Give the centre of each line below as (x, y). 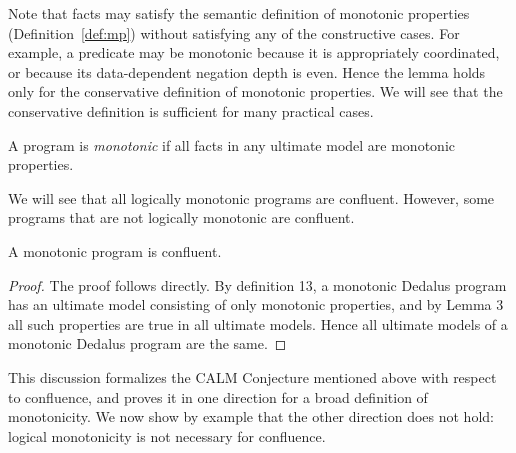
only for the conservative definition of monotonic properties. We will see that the (255, 91)
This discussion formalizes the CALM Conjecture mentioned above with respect (252, 376)
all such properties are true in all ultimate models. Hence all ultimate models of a (258, 323)
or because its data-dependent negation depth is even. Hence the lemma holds (247, 71)
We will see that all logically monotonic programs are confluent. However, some (251, 197)
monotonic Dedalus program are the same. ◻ (147, 343)
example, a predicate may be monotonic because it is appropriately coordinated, (254, 52)
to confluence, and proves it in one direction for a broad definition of (218, 396)
